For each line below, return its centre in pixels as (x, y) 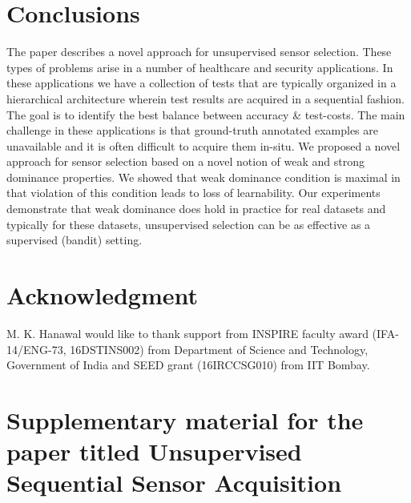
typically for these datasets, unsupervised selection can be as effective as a (189, 224)
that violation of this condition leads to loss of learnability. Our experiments (193, 193)
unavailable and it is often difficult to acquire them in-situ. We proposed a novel (203, 145)
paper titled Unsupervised (154, 451)
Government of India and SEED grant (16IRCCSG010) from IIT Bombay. (188, 365)
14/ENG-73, (36, 349)
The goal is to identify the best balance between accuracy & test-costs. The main (206, 114)
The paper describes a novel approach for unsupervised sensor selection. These (199, 52)
